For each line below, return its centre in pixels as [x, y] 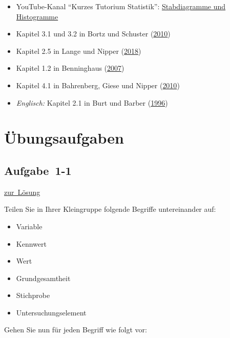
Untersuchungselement [51, 312]
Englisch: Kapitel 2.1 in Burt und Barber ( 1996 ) [92, 102]
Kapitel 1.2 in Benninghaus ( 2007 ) [70, 68]
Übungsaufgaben [64, 138]
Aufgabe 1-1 [38, 170]
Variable [29, 226]
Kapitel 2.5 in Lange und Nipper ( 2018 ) [79, 51]
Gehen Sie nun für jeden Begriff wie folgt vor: [76, 330]
